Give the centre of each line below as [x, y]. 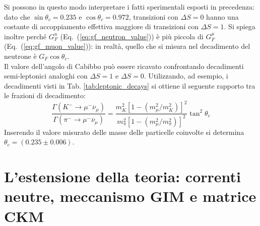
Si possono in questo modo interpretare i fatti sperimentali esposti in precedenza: [129, 7]
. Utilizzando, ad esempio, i [186, 76]
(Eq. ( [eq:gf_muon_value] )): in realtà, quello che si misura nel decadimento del [127, 46]
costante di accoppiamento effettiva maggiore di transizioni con [101, 26]
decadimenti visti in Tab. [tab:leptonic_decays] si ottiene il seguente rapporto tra [130, 85]
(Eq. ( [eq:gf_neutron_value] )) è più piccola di [132, 36]
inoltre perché [25, 36]
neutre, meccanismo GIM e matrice [130, 196]
